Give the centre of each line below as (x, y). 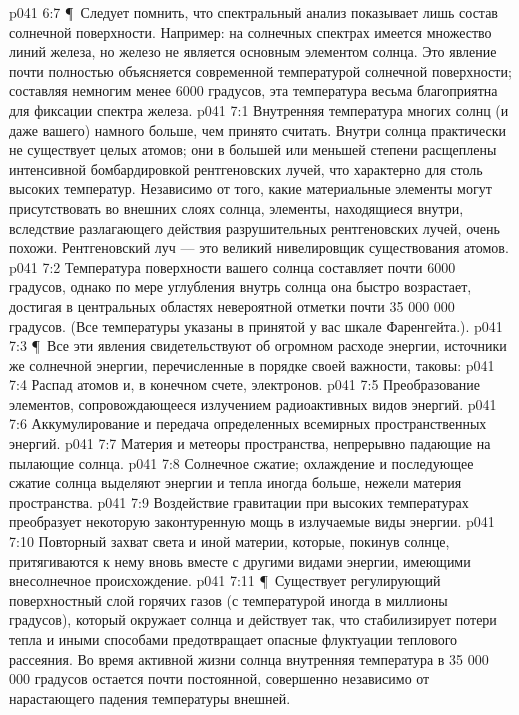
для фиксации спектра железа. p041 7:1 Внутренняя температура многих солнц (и (259, 109)
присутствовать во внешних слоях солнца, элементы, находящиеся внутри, (236, 207)
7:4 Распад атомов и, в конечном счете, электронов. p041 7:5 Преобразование (245, 384)
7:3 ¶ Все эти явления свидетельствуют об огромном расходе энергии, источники (258, 345)
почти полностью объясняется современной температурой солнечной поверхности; (260, 70)
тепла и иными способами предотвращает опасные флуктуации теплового (233, 639)
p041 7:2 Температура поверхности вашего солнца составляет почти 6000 (232, 266)
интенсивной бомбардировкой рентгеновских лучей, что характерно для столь (246, 168)
